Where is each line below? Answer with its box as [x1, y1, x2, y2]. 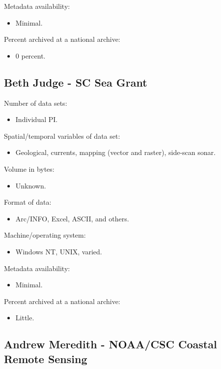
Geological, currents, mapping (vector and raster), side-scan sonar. [15, 147, 216, 157]
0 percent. [15, 50, 46, 61]
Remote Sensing [4, 351, 87, 366]
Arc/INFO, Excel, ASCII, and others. [15, 213, 129, 223]
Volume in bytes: [4, 163, 55, 174]
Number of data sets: [4, 97, 67, 108]
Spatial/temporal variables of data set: [4, 130, 120, 141]
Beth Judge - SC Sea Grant [4, 74, 147, 90]
